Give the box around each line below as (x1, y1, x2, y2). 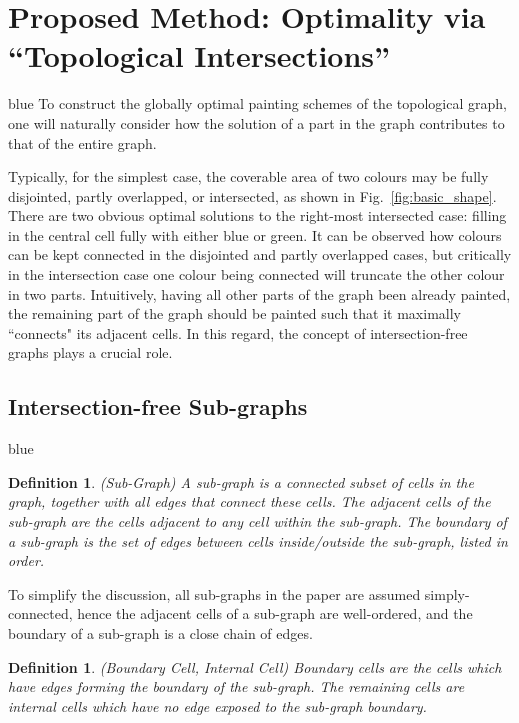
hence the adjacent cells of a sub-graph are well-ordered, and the (77, 603, 473, 624)
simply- (424, 583, 470, 604)
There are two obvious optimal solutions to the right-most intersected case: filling (8, 205, 507, 226)
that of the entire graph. (8, 132, 157, 153)
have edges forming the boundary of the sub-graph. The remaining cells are (8, 676, 465, 697)
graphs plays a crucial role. (8, 342, 173, 363)
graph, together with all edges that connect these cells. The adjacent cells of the (8, 491, 491, 512)
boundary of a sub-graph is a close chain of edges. (8, 622, 313, 643)
